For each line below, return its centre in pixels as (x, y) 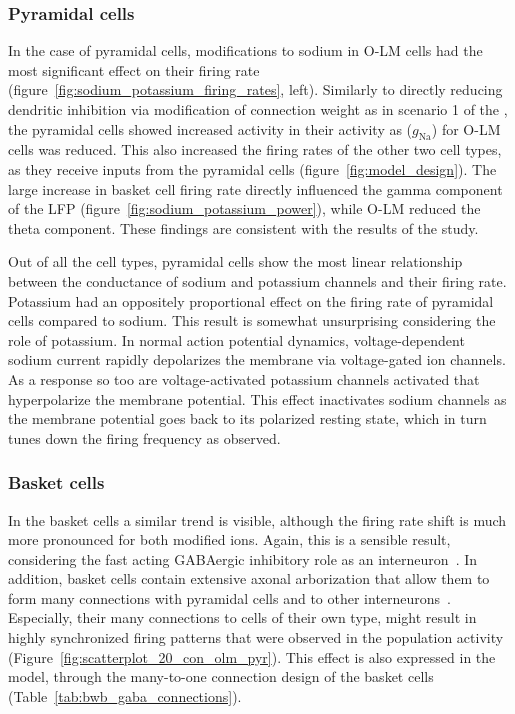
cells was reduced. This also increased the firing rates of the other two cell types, (255, 149)
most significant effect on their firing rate (134, 69)
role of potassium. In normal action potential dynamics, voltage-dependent (236, 339)
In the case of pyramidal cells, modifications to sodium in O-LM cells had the (245, 50)
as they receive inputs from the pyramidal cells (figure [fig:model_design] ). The (252, 168)
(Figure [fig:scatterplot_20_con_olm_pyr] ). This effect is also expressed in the (252, 656)
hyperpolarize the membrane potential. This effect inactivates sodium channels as (257, 398)
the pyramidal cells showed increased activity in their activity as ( (210, 128)
